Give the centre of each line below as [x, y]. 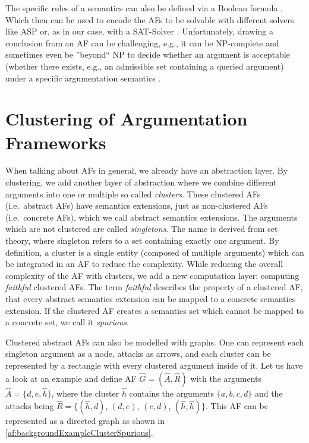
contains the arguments [172, 393]
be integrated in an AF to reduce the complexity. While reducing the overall [144, 264]
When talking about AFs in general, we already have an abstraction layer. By [147, 170]
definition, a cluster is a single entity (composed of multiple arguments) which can [155, 252]
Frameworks [56, 142]
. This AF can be [237, 406]
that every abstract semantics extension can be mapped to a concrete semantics [151, 299]
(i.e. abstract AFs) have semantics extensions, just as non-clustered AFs [137, 205]
